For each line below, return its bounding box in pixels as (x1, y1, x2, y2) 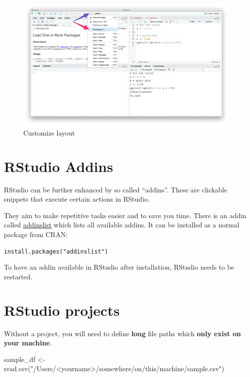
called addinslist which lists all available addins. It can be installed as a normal (4, 220, 239, 230)
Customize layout (23, 127, 75, 137)
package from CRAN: (4, 229, 68, 240)
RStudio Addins (4, 156, 113, 176)
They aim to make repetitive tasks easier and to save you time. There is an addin (4, 210, 246, 220)
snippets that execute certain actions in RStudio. (4, 194, 150, 204)
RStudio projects (4, 300, 120, 320)
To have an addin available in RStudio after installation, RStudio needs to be (4, 262, 234, 272)
